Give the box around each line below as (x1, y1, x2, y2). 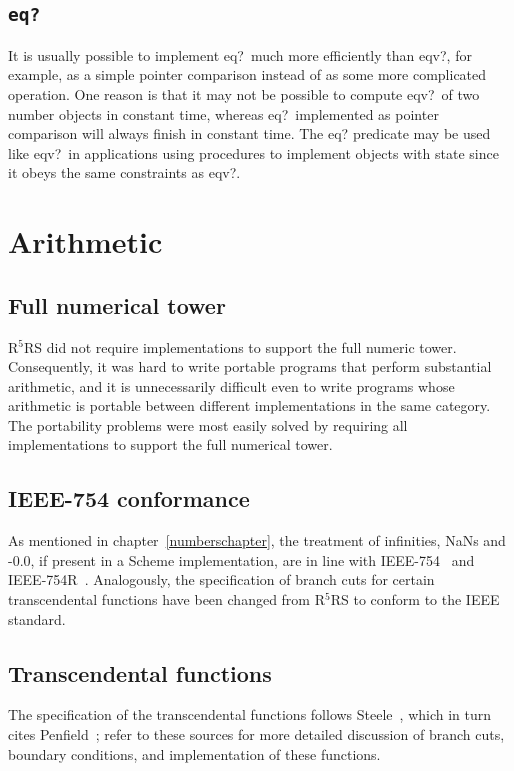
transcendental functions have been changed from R (8, 589, 325, 610)
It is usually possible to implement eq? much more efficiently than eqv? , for (8, 44, 472, 65)
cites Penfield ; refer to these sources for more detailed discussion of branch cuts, (8, 724, 505, 745)
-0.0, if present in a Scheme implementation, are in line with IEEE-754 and (8, 549, 475, 570)
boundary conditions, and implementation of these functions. (8, 743, 381, 764)
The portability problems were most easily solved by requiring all (8, 414, 408, 435)
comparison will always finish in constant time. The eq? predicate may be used (8, 123, 491, 144)
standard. (8, 608, 66, 629)
